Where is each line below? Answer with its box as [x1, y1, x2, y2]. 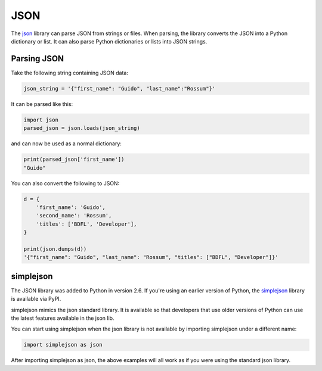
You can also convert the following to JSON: [11, 179, 120, 187]
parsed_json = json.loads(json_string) [23, 125, 140, 132]
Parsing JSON [11, 54, 64, 64]
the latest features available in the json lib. [11, 314, 114, 322]
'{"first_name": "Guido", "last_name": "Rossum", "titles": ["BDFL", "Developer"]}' [23, 254, 278, 261]
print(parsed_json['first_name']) [23, 156, 125, 163]
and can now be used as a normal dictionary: [11, 140, 122, 147]
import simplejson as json [23, 341, 103, 348]
